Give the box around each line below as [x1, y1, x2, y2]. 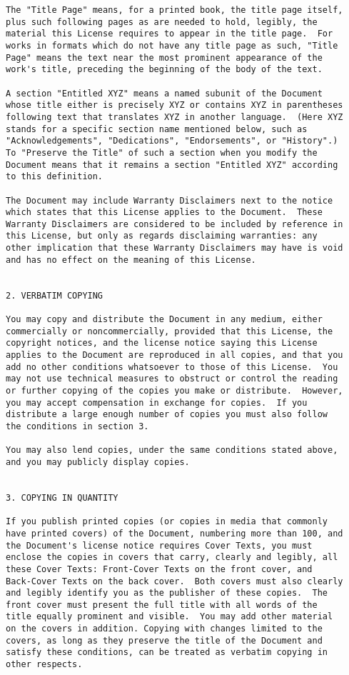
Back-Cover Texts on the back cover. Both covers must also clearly [6, 576, 343, 586]
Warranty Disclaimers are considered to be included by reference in [6, 219, 343, 229]
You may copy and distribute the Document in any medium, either [6, 314, 323, 325]
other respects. [6, 659, 83, 670]
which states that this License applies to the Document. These [6, 207, 323, 218]
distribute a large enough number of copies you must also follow [6, 409, 328, 420]
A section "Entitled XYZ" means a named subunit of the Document [6, 88, 323, 99]
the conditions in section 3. [6, 421, 149, 431]
